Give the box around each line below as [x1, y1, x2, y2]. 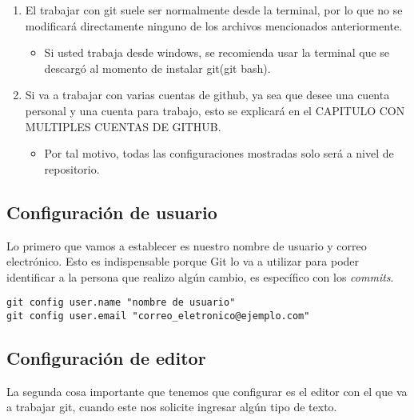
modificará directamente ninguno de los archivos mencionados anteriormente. [25, 17, 403, 34]
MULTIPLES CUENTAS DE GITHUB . [25, 118, 221, 134]
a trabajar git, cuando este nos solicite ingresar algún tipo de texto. [6, 398, 337, 415]
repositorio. [44, 160, 100, 177]
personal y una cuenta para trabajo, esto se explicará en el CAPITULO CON [25, 102, 405, 118]
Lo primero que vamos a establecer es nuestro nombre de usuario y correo [6, 237, 367, 254]
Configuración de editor [6, 346, 206, 370]
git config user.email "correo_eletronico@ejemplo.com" [6, 310, 310, 322]
